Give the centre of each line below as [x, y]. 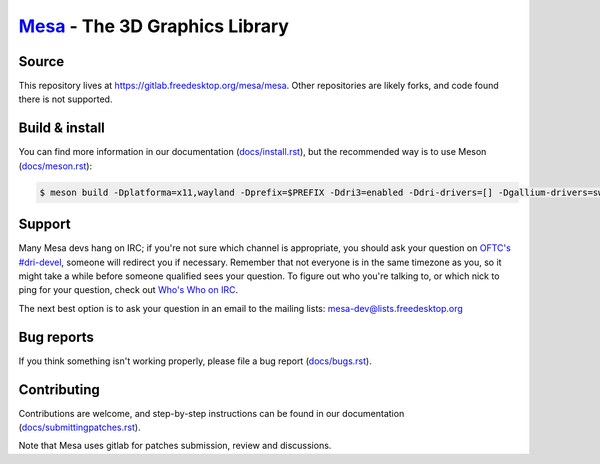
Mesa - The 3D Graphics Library [154, 26]
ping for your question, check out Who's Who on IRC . [128, 290]
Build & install [61, 128]
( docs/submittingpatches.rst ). [79, 427]
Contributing [59, 389]
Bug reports [56, 336]
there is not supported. [65, 99]
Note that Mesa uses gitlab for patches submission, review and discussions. [175, 446]
